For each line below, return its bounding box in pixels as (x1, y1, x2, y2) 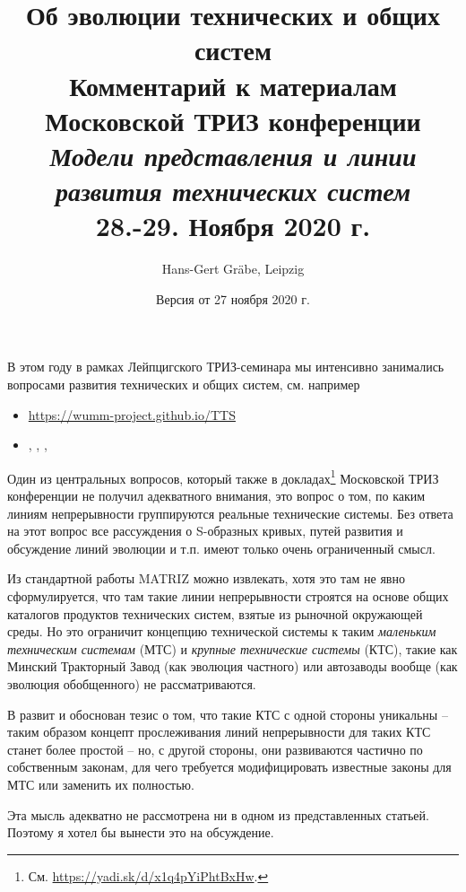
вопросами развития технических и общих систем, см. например (7, 375, 360, 394)
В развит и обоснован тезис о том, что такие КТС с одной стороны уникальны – (7, 704, 448, 723)
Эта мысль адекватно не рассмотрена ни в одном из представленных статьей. (7, 805, 429, 824)
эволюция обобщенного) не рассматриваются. (7, 675, 256, 693)
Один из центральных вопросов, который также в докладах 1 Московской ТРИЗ (7, 466, 439, 487)
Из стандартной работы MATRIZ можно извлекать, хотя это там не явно (7, 569, 405, 588)
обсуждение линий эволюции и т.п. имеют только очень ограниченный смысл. (7, 538, 436, 557)
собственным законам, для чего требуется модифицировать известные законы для (7, 757, 452, 776)
